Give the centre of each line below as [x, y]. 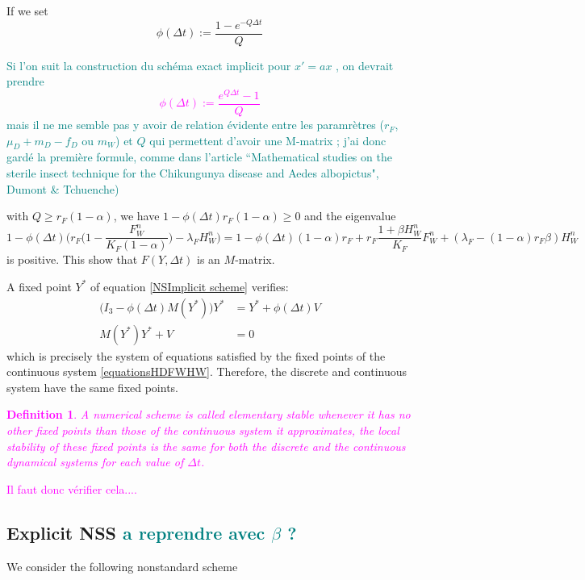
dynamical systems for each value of [95, 462]
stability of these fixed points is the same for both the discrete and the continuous [206, 446]
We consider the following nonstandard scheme [122, 566]
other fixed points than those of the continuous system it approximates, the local [203, 430]
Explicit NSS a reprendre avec [136, 532]
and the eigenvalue [350, 216]
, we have [136, 216]
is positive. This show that [72, 259]
